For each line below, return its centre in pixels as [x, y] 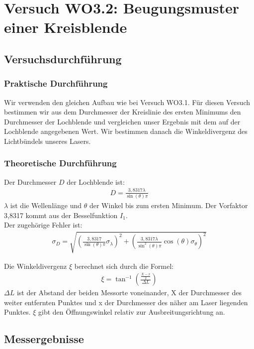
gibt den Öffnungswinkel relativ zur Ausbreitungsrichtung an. [132, 312]
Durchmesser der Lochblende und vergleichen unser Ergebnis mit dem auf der [122, 121]
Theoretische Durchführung [60, 163]
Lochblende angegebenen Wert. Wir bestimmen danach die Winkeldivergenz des [126, 131]
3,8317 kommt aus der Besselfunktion [61, 215]
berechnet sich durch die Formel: [124, 266]
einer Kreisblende [66, 27]
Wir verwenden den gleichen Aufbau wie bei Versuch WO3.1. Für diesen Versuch [127, 102]
